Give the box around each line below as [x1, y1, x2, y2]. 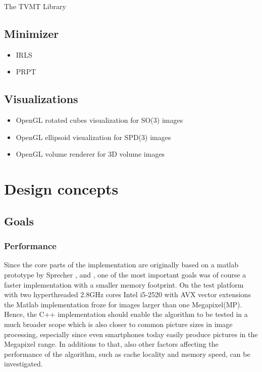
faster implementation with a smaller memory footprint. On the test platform [4, 279, 244, 290]
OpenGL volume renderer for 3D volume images [16, 149, 165, 159]
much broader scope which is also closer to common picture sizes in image [4, 318, 233, 329]
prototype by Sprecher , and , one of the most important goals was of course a [4, 269, 246, 280]
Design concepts [4, 178, 119, 199]
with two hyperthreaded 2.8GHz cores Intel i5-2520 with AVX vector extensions [4, 289, 251, 300]
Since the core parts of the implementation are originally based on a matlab [4, 259, 239, 270]
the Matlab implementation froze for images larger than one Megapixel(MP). [4, 299, 242, 309]
